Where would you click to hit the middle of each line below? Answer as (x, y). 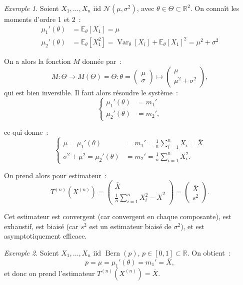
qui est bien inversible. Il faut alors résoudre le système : (91, 92)
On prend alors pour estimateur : (55, 175)
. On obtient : (209, 253)
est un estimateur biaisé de (130, 226)
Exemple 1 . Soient (31, 8)
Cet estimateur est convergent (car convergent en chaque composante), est (118, 216)
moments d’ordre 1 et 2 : (42, 19)
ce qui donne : (26, 132)
